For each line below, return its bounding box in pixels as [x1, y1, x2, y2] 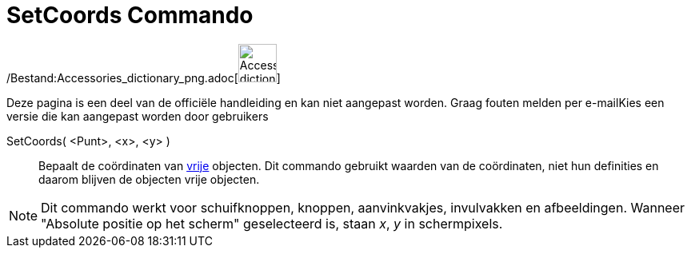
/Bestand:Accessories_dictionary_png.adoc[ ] [6, 70, 281, 85]
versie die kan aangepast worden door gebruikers [6, 109, 269, 123]
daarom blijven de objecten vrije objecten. [38, 172, 260, 186]
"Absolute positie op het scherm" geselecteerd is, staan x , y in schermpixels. [41, 215, 503, 232]
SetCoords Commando [6, 2, 254, 29]
